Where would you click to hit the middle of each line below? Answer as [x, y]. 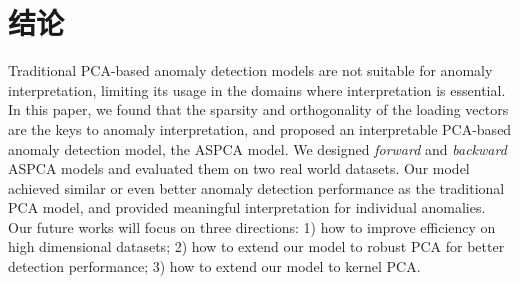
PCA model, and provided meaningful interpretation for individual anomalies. [247, 207]
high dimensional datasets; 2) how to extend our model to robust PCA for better [256, 246]
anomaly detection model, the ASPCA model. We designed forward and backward [257, 148]
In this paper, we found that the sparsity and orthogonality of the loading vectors [258, 109]
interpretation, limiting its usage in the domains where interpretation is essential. [257, 89]
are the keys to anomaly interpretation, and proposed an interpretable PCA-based [260, 128]
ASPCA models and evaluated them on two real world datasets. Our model [239, 168]
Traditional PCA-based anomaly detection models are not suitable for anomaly [250, 70]
